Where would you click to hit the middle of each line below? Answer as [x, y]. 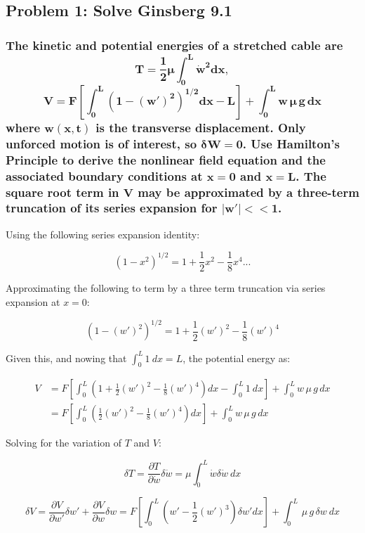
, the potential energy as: [237, 358]
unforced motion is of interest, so [101, 143]
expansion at [33, 301]
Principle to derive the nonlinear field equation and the [166, 159]
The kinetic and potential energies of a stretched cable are [174, 45]
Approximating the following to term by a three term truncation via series [166, 288]
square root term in [62, 192]
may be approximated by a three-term [248, 192]
